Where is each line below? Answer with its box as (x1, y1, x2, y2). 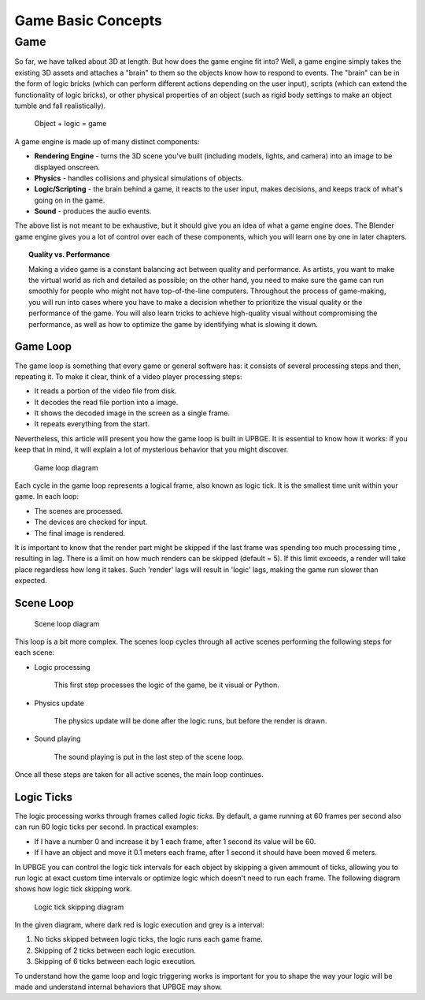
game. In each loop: (14, 492, 79, 501)
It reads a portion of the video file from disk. (34, 386, 177, 396)
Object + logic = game (34, 119, 107, 128)
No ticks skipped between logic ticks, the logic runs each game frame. (34, 935, 263, 944)
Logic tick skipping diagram (34, 902, 124, 912)
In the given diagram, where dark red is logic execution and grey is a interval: (14, 920, 264, 930)
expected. (14, 576, 47, 586)
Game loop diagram (34, 463, 98, 472)
